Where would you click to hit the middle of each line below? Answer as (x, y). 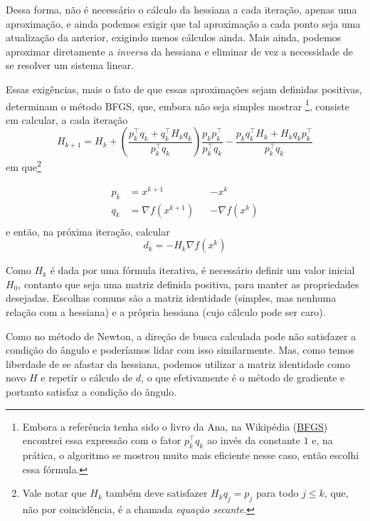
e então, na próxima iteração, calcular (88, 231)
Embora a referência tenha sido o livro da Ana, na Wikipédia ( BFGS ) (175, 426)
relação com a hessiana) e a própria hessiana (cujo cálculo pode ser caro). (166, 312)
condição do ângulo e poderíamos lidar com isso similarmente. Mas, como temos (180, 350)
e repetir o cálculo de (87, 378)
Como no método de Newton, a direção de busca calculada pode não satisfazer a (181, 336)
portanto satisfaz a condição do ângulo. (91, 391)
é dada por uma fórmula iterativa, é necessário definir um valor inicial (202, 270)
